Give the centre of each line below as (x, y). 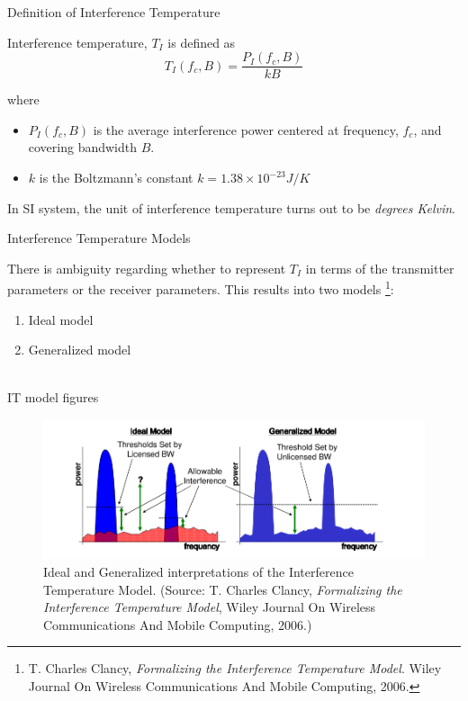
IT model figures (53, 397)
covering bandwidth (83, 147)
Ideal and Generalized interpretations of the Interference (198, 572)
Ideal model (61, 319)
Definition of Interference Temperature (114, 12)
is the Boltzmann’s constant (116, 178)
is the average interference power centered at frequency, (246, 129)
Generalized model (80, 350)
